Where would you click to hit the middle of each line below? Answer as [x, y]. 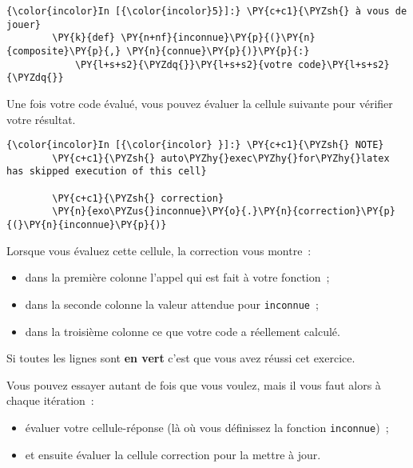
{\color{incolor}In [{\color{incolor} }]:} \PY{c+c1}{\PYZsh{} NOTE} [195, 145]
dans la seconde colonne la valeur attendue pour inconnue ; [172, 304]
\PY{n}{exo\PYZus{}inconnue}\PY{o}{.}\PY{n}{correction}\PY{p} [224, 212]
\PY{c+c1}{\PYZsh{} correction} [138, 198]
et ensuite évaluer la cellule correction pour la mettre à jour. [173, 454]
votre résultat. [41, 119]
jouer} [24, 24]
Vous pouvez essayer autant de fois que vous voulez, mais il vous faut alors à [194, 384]
